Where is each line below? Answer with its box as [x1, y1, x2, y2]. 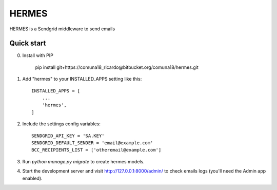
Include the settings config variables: [22, 121, 101, 127]
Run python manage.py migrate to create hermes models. [22, 158, 145, 164]
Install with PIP [22, 52, 53, 59]
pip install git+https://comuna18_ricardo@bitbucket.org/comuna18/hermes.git [35, 64, 199, 70]
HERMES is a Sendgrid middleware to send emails [9, 26, 115, 32]
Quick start [9, 39, 46, 48]
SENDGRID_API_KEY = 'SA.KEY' [31, 132, 105, 139]
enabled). [22, 175, 43, 181]
